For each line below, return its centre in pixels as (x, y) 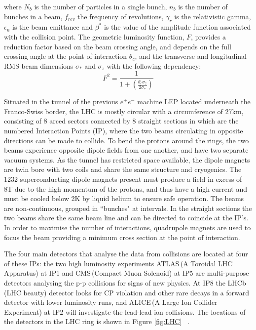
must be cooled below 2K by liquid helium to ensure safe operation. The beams (124, 198)
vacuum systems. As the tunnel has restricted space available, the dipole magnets (127, 159)
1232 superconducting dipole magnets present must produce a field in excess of (123, 179)
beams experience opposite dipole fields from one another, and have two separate (126, 150)
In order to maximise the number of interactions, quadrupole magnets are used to (128, 227)
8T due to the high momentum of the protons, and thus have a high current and (126, 188)
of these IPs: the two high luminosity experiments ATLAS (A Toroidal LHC (118, 263)
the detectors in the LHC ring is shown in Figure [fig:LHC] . (97, 321)
